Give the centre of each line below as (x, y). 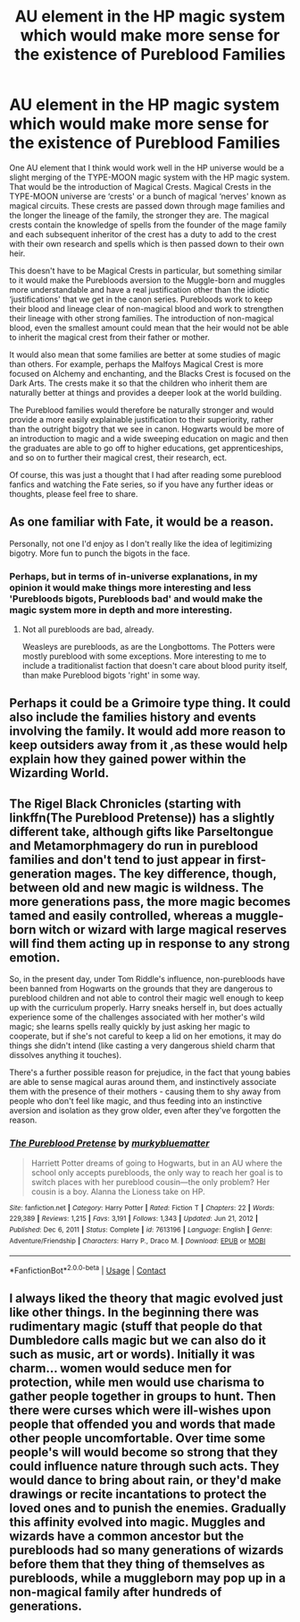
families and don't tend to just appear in (122, 860)
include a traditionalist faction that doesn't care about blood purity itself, (155, 666)
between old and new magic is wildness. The (137, 888)
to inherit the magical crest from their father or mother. (109, 337)
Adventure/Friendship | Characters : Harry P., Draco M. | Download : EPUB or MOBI (137, 1241)
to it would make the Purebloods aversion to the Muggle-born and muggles (147, 280)
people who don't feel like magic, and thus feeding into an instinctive (136, 1101)
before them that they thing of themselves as (137, 1564)
